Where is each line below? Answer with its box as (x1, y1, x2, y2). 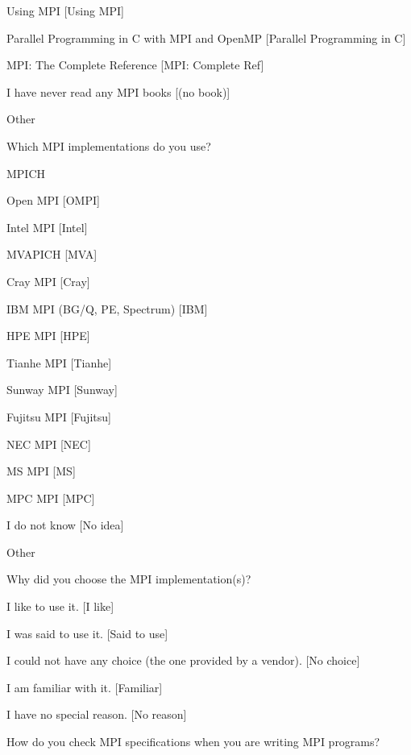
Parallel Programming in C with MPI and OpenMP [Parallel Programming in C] (6, 29, 406, 46)
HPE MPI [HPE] (6, 327, 90, 344)
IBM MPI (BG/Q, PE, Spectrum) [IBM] (6, 300, 208, 317)
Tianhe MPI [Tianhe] (6, 354, 112, 371)
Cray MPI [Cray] (6, 272, 90, 289)
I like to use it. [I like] (6, 598, 114, 615)
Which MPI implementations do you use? (6, 137, 211, 154)
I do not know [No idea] (6, 516, 124, 533)
